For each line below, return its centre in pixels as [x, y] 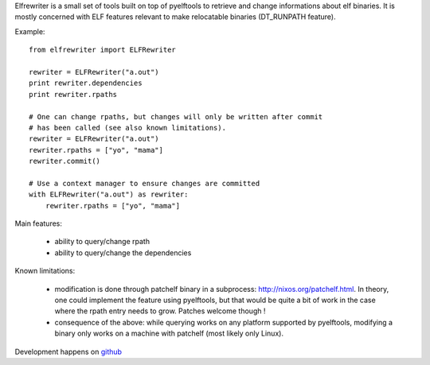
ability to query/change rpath [102, 242]
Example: [30, 31]
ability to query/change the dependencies [123, 252]
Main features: [39, 223]
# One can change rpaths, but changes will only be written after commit [176, 116]
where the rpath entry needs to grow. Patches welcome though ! [160, 311]
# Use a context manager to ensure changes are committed [145, 183]
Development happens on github [68, 351]
